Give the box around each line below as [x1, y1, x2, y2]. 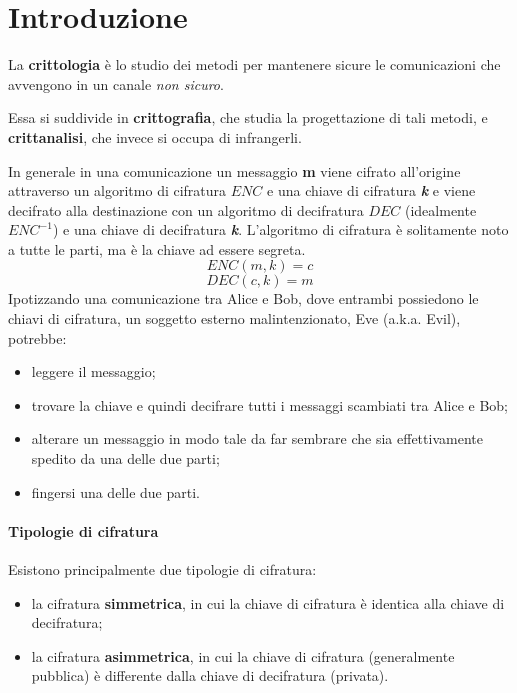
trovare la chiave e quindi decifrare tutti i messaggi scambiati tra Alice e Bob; [31, 394, 508, 415]
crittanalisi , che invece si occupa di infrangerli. [8, 126, 302, 147]
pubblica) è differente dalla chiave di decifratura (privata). [31, 665, 389, 686]
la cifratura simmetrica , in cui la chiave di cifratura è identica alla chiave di [31, 592, 505, 613]
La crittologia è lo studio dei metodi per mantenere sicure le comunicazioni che [8, 54, 501, 75]
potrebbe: [8, 327, 67, 348]
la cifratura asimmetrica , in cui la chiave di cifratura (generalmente [31, 645, 455, 666]
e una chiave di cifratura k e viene [267, 180, 476, 201]
